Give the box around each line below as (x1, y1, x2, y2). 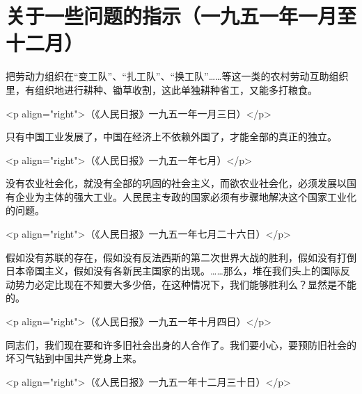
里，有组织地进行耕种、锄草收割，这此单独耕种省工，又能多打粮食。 (6, 82, 317, 97)
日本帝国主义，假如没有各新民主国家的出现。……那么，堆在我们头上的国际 (6, 263, 340, 278)
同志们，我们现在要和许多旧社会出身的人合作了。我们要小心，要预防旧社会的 (6, 337, 356, 352)
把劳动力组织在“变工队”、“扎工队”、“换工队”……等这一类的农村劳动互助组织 (6, 69, 349, 83)
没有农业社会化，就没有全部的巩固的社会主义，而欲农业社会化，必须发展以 (6, 176, 347, 190)
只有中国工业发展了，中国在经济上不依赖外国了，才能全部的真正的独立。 (6, 129, 337, 144)
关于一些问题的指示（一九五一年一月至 (6, 1, 357, 30)
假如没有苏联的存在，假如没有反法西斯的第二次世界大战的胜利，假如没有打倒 (6, 249, 356, 264)
